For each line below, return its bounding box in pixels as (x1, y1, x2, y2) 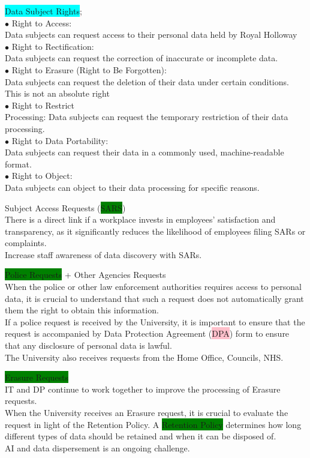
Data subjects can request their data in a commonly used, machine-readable (5, 146, 284, 158)
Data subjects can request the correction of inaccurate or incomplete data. (5, 52, 278, 64)
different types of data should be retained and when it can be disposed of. (5, 430, 276, 442)
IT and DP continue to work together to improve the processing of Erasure (5, 382, 281, 395)
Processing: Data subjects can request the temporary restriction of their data (5, 110, 288, 123)
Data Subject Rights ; (5, 5, 82, 17)
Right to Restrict (11, 98, 74, 111)
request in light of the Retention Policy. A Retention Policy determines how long (5, 418, 302, 430)
